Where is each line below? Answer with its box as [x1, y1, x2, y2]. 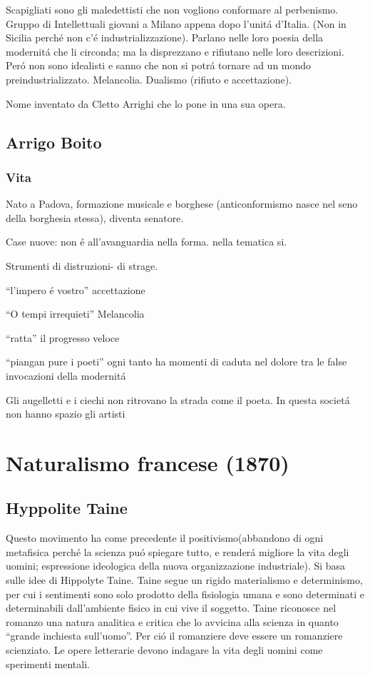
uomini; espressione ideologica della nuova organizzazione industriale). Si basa [6, 558, 346, 573]
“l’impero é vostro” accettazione [6, 282, 145, 297]
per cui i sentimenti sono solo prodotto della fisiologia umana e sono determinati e [6, 586, 364, 601]
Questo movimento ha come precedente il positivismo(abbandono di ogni [6, 530, 324, 545]
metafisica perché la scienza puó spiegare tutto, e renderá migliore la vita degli [6, 544, 349, 559]
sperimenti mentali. [6, 656, 90, 671]
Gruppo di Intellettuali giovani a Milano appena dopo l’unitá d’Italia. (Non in [6, 16, 346, 31]
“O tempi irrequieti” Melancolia [6, 306, 145, 321]
